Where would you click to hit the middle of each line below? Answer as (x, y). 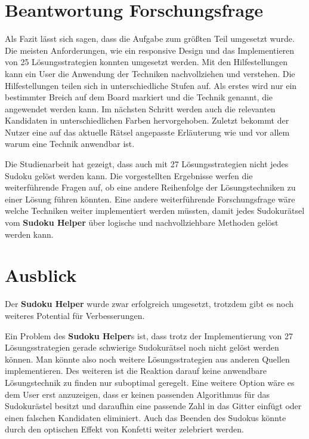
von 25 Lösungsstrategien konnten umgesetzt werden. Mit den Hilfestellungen (146, 62)
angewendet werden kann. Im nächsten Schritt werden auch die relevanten (140, 108)
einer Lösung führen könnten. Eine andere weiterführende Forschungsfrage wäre (150, 199)
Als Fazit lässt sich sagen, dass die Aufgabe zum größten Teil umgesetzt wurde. (150, 39)
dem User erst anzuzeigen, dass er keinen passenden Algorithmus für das (137, 394)
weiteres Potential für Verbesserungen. (75, 315)
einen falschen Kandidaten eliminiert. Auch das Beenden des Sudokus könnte (146, 417)
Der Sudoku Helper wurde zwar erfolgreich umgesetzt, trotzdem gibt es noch (149, 304)
